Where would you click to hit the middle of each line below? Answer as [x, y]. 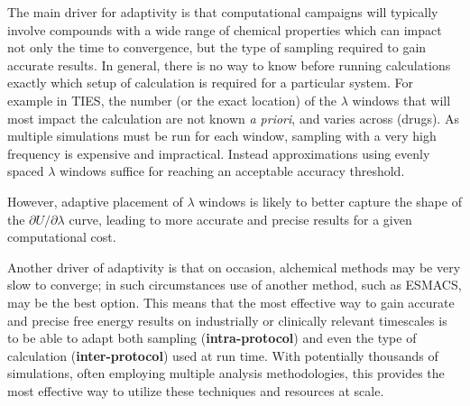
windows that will [401, 100]
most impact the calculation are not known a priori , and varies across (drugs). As [233, 118]
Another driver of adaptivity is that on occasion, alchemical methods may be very [234, 267]
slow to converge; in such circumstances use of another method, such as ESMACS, [235, 285]
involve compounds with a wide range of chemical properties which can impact [225, 29]
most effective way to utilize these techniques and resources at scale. [196, 390]
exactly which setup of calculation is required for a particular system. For [210, 83]
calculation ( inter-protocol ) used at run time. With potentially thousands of [223, 355]
